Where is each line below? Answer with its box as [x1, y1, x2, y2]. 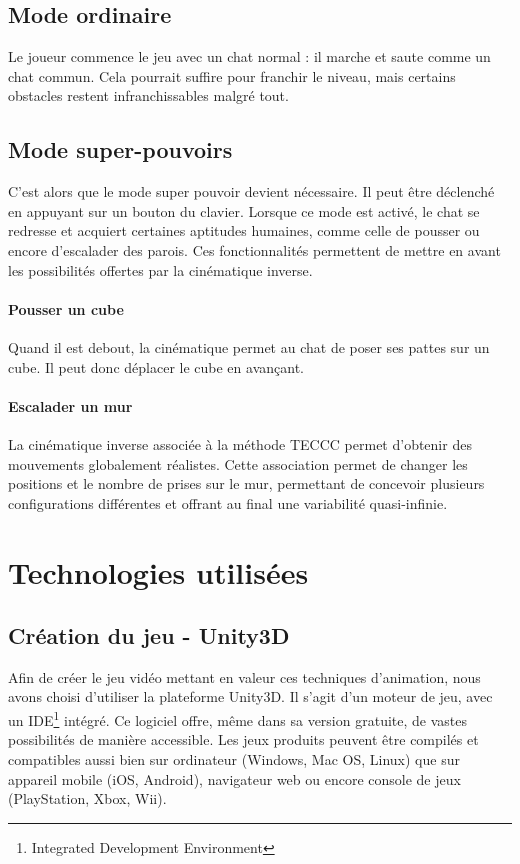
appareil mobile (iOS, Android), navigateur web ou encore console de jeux [8, 768, 461, 789]
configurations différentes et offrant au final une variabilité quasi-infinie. [8, 492, 448, 513]
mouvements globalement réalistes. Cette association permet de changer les [8, 453, 468, 474]
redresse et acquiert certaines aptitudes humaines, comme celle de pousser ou [8, 220, 480, 241]
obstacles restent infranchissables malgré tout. [8, 85, 289, 106]
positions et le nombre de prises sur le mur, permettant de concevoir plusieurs [8, 473, 485, 494]
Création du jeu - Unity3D [8, 620, 290, 651]
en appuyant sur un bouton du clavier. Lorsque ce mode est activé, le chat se [8, 200, 480, 221]
